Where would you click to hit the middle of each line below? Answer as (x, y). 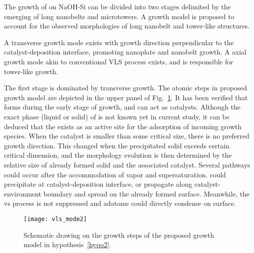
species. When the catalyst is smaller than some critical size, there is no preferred (127, 136)
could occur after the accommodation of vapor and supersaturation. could (115, 174)
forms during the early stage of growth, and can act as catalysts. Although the (122, 107)
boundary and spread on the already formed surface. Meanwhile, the (146, 193)
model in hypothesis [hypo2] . (67, 244)
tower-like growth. (31, 71)
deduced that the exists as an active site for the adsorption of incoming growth (123, 126)
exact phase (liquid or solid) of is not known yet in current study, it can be (117, 116)
